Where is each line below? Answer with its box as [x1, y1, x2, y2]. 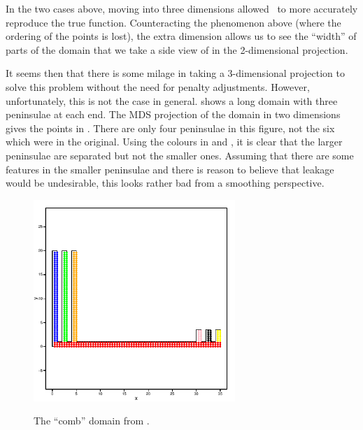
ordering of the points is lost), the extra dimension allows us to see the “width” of [6, 29, 357, 43]
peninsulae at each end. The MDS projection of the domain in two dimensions [6, 107, 341, 122]
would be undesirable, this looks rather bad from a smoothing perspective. [6, 175, 325, 190]
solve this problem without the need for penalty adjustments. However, [6, 79, 310, 94]
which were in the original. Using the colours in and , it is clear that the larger [6, 134, 343, 149]
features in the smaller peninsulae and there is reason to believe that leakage [6, 162, 334, 176]
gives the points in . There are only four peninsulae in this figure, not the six [6, 120, 335, 135]
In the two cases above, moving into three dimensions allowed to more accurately [6, 1, 358, 15]
